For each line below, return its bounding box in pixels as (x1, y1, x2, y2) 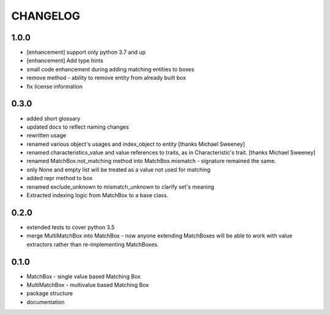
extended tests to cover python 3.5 (26, 223, 115, 231)
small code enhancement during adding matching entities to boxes (26, 65, 195, 73)
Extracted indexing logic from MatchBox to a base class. (26, 192, 169, 199)
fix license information (26, 82, 82, 90)
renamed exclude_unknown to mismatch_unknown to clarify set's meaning (26, 183, 215, 190)
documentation (26, 298, 65, 305)
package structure (26, 290, 73, 297)
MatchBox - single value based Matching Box (26, 272, 141, 280)
